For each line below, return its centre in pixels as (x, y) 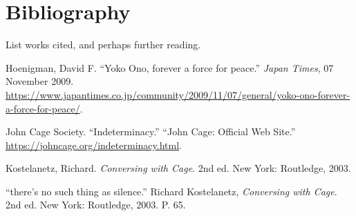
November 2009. (40, 81)
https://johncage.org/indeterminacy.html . (94, 145)
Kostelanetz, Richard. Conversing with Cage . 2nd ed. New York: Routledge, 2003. (178, 168)
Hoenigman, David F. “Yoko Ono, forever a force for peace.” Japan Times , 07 (170, 67)
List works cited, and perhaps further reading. (103, 45)
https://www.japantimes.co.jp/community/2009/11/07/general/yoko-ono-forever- (178, 94)
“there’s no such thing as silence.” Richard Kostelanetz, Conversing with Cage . (171, 191)
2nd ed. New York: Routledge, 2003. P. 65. (96, 205)
